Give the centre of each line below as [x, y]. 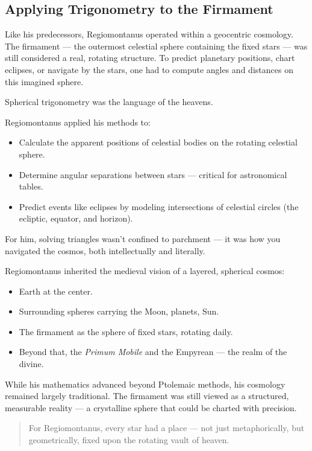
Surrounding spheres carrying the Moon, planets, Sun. [119, 311]
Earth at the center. [56, 291]
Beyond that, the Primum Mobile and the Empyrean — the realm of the [153, 352]
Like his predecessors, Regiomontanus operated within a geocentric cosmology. [149, 34]
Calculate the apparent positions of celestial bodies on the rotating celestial [158, 142]
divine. [31, 364]
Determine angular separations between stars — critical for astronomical [153, 174]
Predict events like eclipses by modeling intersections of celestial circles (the [159, 206]
